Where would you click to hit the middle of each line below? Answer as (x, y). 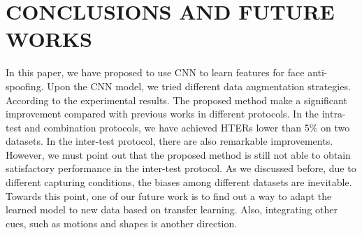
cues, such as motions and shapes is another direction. (122, 223)
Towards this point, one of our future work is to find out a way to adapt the (169, 195)
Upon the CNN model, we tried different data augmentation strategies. (199, 86)
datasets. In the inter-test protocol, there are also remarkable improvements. (169, 141)
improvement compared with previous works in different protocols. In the (162, 114)
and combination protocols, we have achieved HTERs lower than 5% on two (187, 127)
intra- (334, 114)
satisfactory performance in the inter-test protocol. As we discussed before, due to (181, 168)
